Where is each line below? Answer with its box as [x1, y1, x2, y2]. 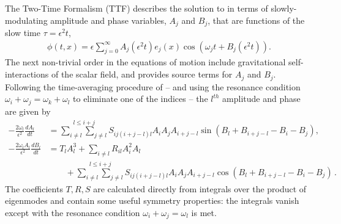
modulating [5, 13, 48, 26]
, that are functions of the [208, 13, 305, 26]
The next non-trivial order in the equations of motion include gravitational [5, 56, 286, 68]
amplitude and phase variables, [50, 13, 167, 26]
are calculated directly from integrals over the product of [93, 182, 307, 195]
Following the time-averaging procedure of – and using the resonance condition [5, 80, 301, 93]
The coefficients [5, 182, 63, 195]
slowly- [271, 2, 297, 14]
